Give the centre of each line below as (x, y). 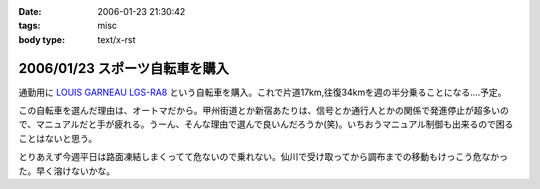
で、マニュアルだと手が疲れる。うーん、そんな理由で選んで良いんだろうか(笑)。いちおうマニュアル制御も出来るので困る (266, 124)
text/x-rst (116, 39)
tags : (29, 26)
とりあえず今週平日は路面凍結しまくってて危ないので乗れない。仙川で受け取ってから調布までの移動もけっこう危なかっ (263, 157)
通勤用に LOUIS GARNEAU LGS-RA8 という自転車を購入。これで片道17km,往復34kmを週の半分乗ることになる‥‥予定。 (262, 92)
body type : (41, 39)
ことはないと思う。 (58, 138)
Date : (30, 11)
